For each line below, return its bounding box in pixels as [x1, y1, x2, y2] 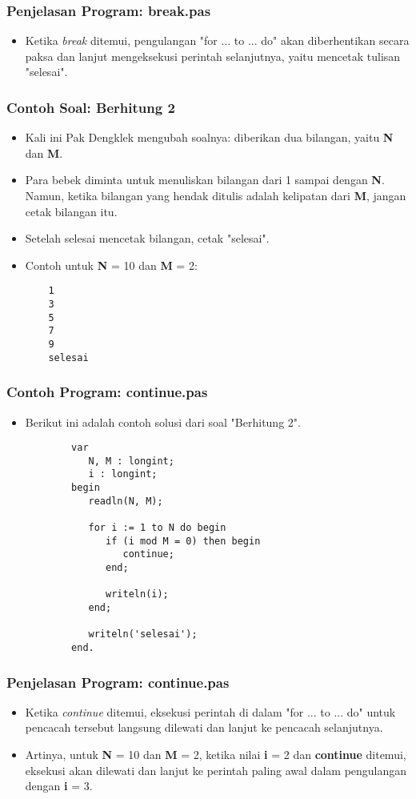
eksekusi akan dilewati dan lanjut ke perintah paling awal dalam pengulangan [25, 761, 407, 778]
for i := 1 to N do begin [88, 522, 226, 534]
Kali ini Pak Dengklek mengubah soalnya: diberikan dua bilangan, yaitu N [25, 129, 394, 146]
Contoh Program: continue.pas [6, 382, 208, 402]
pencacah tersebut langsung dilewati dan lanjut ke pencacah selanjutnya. [25, 719, 383, 736]
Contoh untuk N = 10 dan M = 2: [25, 256, 198, 273]
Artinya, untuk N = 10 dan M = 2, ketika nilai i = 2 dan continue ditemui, [25, 746, 406, 763]
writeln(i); [106, 588, 169, 600]
